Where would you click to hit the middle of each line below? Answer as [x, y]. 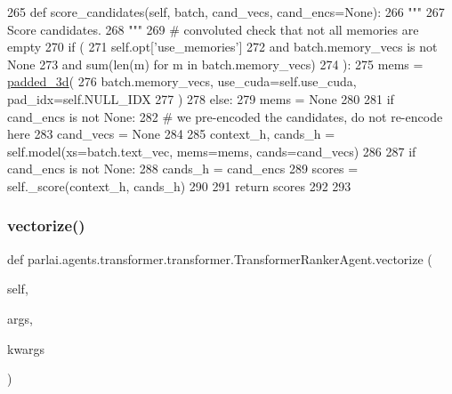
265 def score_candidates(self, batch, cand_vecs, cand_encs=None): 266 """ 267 [226, 12]
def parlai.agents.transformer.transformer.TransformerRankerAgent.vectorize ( [220, 258]
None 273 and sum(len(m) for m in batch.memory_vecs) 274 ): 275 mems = [215, 64]
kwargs [26, 348]
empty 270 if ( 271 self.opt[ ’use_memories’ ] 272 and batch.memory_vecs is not [222, 47]
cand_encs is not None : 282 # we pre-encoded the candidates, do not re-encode [225, 116]
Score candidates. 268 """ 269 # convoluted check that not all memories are [213, 29]
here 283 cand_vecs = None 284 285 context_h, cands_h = [171, 134]
